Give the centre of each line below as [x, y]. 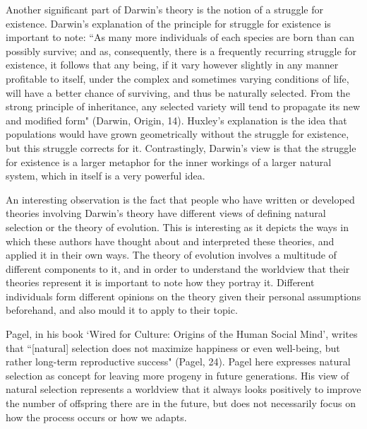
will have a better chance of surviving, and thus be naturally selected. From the [178, 92]
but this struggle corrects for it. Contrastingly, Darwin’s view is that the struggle [181, 147]
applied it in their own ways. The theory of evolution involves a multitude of [171, 255]
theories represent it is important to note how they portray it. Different [160, 282]
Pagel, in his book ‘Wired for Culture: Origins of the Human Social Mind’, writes [182, 334]
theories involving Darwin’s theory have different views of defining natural [166, 213]
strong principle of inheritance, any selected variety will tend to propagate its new [183, 106]
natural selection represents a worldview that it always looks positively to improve [183, 389]
